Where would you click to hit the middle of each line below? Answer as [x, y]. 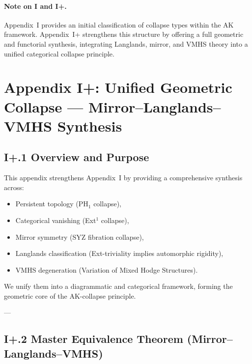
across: [14, 187]
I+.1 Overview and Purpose [77, 157]
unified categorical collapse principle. [59, 53]
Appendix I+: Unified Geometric [118, 87]
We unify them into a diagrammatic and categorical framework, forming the [118, 286]
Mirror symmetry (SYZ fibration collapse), [80, 237]
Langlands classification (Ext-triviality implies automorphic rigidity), [119, 253]
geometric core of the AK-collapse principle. [70, 295]
